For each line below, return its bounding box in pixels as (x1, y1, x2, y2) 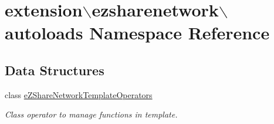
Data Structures (5, 61, 104, 79)
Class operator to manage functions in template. (5, 108, 178, 120)
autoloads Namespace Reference (5, 21, 270, 45)
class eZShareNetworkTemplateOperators (5, 88, 153, 100)
